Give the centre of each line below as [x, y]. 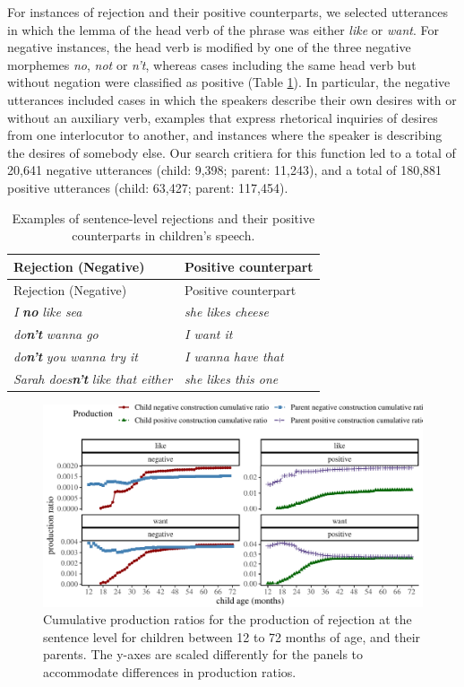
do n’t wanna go [56, 334]
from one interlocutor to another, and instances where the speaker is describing [225, 135]
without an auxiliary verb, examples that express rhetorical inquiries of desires [223, 117]
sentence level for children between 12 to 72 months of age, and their [232, 636]
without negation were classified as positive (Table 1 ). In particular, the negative [229, 82]
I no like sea [48, 312]
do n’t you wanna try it [76, 357]
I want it [209, 334]
